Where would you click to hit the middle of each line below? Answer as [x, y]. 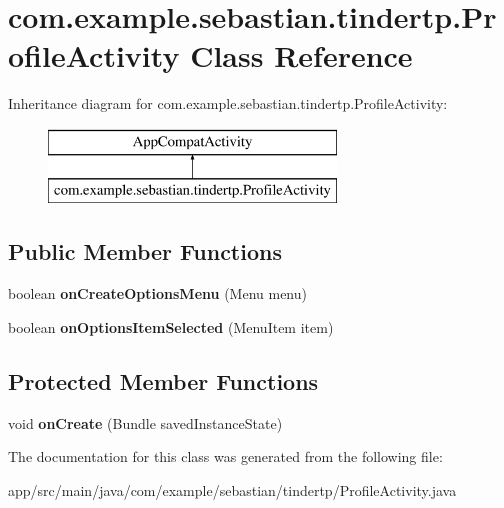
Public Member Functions [145, 251]
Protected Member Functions [163, 380]
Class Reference [301, 55]
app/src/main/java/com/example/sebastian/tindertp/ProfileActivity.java [232, 489]
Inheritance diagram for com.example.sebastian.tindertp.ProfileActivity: [228, 103]
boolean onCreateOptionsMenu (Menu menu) [157, 293]
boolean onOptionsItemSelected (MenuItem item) [171, 326]
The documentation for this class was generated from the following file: [225, 456]
